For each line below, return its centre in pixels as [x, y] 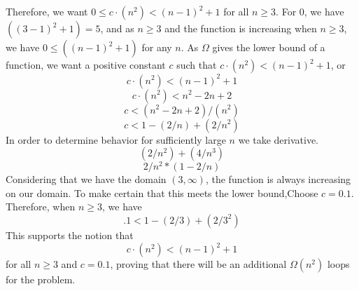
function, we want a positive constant [86, 65]
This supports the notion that [70, 235]
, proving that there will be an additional [198, 264]
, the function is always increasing [278, 179]
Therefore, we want [47, 11]
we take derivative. [279, 139]
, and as [117, 28]
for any [157, 47]
